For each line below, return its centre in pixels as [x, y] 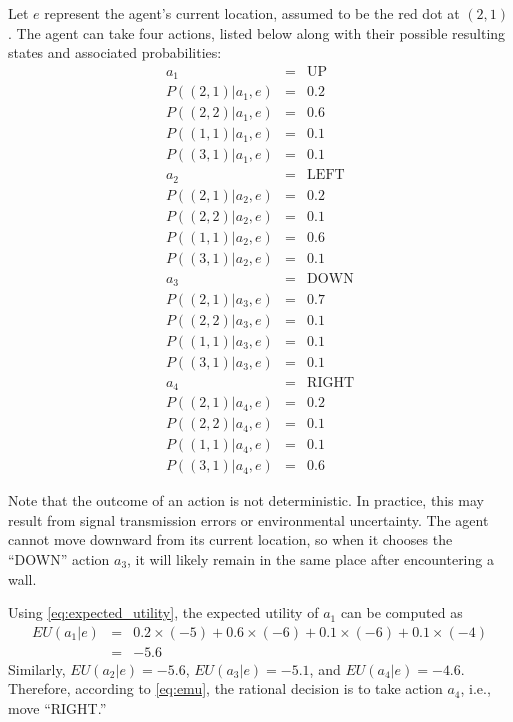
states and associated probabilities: [115, 52]
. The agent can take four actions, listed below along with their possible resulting [257, 32]
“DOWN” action [59, 559]
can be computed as [401, 612]
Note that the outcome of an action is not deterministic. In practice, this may [246, 500]
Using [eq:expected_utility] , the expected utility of [163, 612]
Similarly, [37, 668]
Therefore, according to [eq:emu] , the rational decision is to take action [225, 688]
